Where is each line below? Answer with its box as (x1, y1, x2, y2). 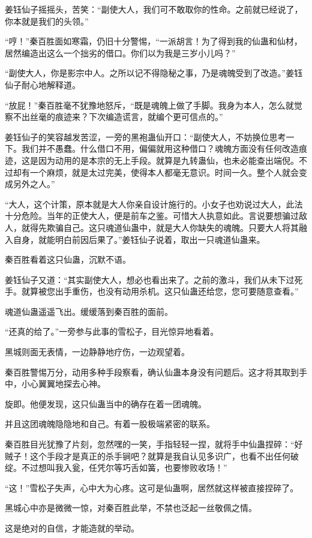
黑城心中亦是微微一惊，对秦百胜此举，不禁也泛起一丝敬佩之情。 (5, 501, 257, 514)
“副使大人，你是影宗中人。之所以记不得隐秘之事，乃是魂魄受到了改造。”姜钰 (5, 67, 303, 79)
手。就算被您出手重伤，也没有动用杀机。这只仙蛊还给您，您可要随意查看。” (5, 285, 299, 297)
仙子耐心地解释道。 (5, 78, 80, 91)
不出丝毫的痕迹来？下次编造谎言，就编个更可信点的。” (13, 110, 223, 123)
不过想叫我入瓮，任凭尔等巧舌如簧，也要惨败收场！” (21, 461, 227, 474)
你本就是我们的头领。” (5, 14, 89, 27)
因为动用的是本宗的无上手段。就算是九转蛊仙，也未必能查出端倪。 (38, 154, 299, 166)
